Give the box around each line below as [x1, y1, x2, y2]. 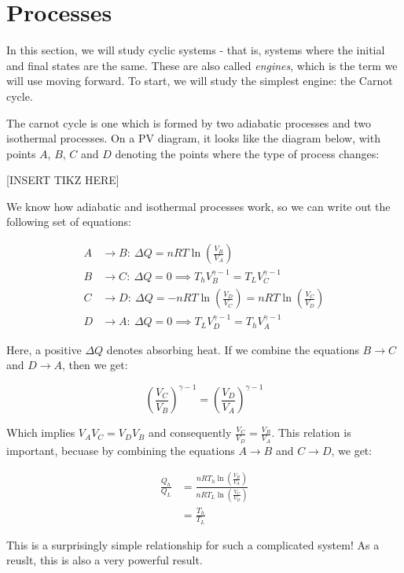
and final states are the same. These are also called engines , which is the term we [6, 57, 398, 73]
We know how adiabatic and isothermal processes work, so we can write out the [6, 198, 391, 214]
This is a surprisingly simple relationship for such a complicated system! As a [6, 536, 380, 553]
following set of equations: [6, 213, 131, 230]
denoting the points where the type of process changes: [115, 145, 380, 161]
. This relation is [271, 424, 351, 441]
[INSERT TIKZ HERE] [6, 172, 119, 188]
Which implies [6, 424, 75, 441]
